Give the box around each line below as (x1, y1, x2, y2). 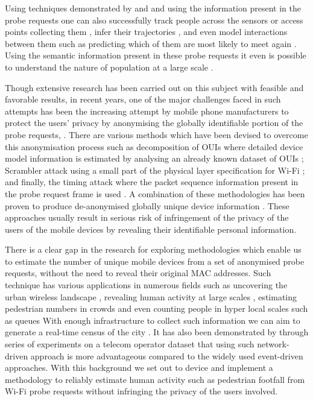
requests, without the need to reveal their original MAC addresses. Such (5, 267, 271, 279)
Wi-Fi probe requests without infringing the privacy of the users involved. (5, 385, 278, 397)
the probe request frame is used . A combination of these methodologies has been (5, 187, 305, 200)
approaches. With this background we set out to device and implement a (5, 361, 273, 374)
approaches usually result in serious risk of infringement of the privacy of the (5, 211, 289, 224)
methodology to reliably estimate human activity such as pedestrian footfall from (5, 373, 305, 385)
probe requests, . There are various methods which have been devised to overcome (5, 128, 308, 141)
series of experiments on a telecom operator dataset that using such (5, 338, 255, 350)
